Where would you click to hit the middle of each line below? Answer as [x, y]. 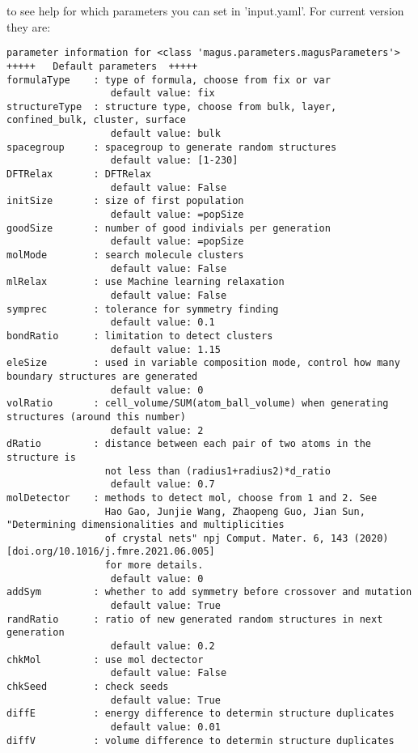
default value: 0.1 [163, 323]
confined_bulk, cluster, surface [96, 120]
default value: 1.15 [165, 349]
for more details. [154, 566]
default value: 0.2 [163, 647]
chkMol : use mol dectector [105, 659]
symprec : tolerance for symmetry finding [143, 309]
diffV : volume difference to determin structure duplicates [201, 740]
